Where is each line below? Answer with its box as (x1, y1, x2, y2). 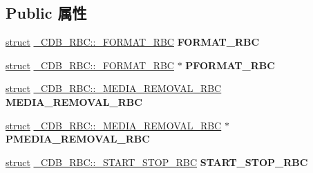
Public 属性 (6, 2, 87, 24)
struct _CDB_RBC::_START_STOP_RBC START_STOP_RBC (6, 154, 308, 169)
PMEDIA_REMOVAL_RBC (6, 131, 150, 146)
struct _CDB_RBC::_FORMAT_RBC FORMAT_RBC (6, 35, 260, 49)
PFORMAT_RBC (185, 57, 275, 72)
